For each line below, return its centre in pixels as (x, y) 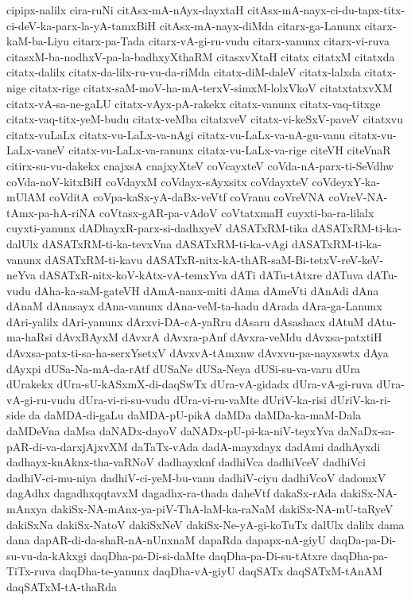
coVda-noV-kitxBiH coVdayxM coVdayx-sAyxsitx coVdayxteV (157, 181)
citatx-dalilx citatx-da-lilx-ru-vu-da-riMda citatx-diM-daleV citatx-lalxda (184, 72)
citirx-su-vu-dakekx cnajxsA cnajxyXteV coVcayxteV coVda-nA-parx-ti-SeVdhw (200, 165)
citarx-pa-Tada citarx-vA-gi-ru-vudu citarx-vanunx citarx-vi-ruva (231, 41)
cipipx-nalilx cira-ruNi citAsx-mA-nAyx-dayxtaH (125, 10)
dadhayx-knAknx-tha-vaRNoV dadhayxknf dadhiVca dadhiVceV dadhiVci (186, 462)
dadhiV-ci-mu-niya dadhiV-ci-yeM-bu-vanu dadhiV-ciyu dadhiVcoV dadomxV (196, 477)
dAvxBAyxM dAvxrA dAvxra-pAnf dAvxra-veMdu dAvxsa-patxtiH (219, 337)
